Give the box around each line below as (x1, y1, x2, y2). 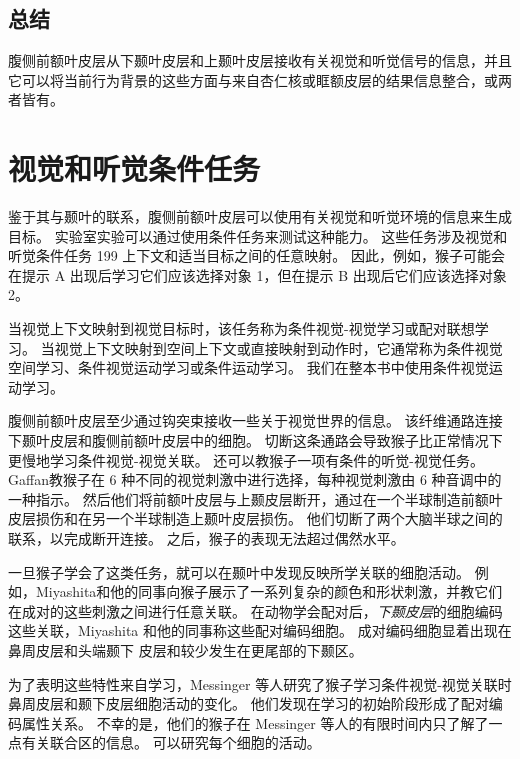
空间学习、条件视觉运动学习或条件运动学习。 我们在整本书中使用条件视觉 (8, 357, 489, 378)
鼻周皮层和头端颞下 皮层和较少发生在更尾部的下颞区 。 (8, 639, 363, 660)
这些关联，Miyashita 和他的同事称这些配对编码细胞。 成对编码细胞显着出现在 (8, 620, 512, 641)
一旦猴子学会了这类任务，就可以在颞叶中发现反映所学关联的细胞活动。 (8, 561, 470, 582)
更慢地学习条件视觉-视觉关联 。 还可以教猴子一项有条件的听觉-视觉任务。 (8, 449, 484, 470)
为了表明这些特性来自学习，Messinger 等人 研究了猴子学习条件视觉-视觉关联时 (8, 673, 512, 694)
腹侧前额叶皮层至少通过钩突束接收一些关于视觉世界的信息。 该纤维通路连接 (8, 410, 503, 431)
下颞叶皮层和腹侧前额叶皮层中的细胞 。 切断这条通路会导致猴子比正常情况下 (8, 430, 503, 451)
